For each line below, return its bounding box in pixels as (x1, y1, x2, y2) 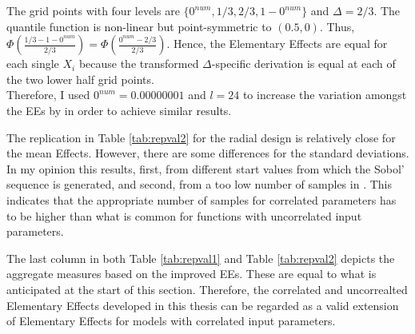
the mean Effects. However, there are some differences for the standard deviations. (6, 145, 409, 161)
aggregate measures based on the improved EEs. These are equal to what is (6, 265, 377, 282)
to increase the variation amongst (242, 86, 407, 103)
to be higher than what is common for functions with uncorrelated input (6, 207, 362, 224)
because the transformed (78, 55, 199, 72)
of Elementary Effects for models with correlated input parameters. (6, 312, 336, 329)
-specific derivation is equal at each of (211, 55, 396, 72)
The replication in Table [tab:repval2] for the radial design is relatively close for (6, 129, 396, 145)
